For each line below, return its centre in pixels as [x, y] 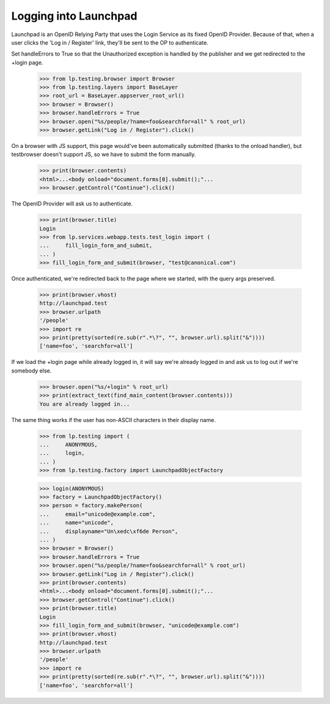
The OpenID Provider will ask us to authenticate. [72, 204]
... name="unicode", [77, 523]
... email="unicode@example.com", [97, 514]
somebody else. [31, 371]
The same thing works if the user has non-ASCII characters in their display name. [114, 420]
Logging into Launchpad [74, 16]
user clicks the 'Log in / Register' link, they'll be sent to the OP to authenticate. [110, 42]
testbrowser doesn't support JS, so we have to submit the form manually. [104, 154]
